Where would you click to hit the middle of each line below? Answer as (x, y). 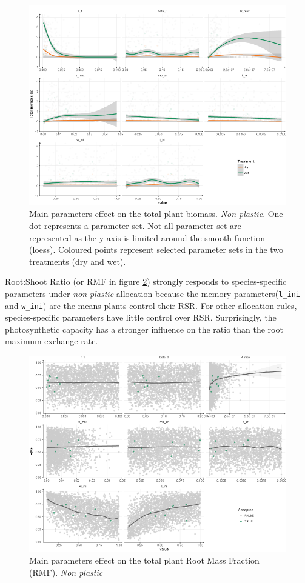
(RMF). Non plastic (66, 572)
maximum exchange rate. (52, 341)
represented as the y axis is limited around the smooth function (147, 237)
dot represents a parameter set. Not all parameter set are (135, 225)
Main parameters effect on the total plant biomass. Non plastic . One (156, 214)
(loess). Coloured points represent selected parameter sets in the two (156, 249)
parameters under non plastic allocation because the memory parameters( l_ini (152, 293)
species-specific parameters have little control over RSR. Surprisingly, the (141, 317)
